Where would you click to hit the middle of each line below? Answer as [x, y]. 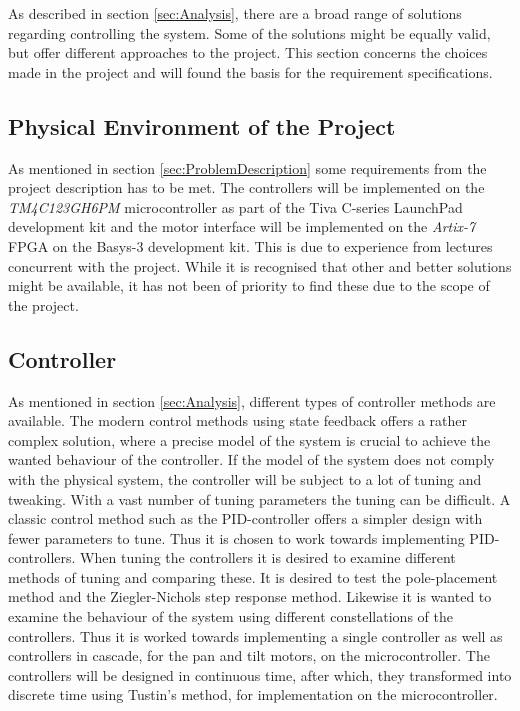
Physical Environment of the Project [202, 125]
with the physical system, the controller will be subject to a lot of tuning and [245, 478]
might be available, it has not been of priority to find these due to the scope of [249, 285]
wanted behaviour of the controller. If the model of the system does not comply [251, 459]
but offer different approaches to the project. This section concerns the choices [248, 52]
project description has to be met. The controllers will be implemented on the [246, 187]
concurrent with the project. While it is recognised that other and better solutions [260, 265]
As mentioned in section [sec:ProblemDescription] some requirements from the [247, 167]
